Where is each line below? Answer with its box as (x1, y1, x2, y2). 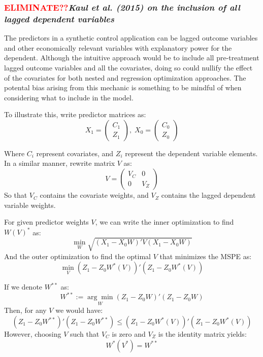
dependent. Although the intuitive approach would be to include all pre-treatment (4, 52, 259, 63)
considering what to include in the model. (4, 92, 134, 102)
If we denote (4, 281, 43, 292)
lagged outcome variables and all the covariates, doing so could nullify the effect (4, 62, 253, 73)
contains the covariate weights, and (40, 190, 149, 200)
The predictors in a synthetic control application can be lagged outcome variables (4, 32, 258, 43)
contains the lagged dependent (161, 190, 256, 200)
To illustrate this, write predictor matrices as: (4, 109, 146, 120)
